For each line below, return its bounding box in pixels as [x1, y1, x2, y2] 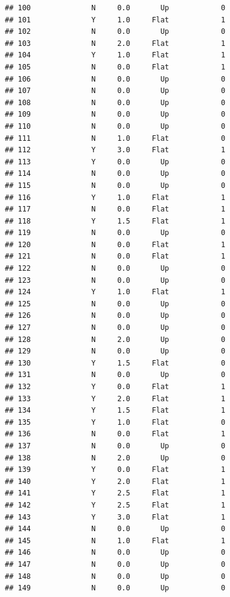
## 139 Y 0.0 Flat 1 [5, 465, 226, 474]
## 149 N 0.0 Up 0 [5, 584, 226, 593]
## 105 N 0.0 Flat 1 [5, 62, 226, 71]
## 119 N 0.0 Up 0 [5, 228, 226, 237]
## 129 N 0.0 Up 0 [5, 347, 226, 356]
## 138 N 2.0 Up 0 [5, 453, 226, 462]
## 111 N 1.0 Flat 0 [5, 134, 226, 143]
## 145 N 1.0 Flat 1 [5, 536, 226, 545]
